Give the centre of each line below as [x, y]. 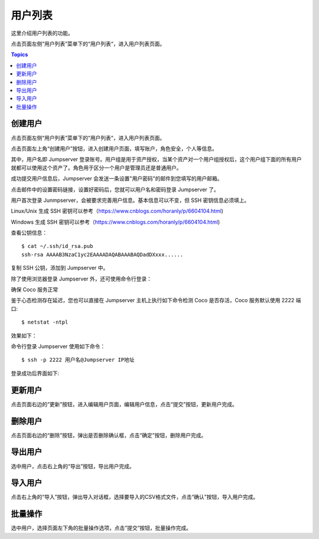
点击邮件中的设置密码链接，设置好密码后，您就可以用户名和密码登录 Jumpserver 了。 [115, 190]
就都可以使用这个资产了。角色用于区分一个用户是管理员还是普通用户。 [96, 168]
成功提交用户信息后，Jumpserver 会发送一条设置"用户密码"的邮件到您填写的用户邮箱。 [117, 179]
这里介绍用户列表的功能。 [42, 33]
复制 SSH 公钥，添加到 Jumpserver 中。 [60, 268]
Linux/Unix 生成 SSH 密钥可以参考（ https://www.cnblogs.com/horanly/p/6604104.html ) [117, 211]
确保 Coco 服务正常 [35, 290]
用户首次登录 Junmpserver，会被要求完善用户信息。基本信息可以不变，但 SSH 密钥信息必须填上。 [130, 200]
